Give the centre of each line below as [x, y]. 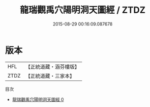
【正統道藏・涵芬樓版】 [53, 67]
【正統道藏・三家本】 [50, 76]
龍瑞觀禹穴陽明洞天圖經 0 [38, 99]
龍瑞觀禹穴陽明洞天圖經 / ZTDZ [83, 10]
